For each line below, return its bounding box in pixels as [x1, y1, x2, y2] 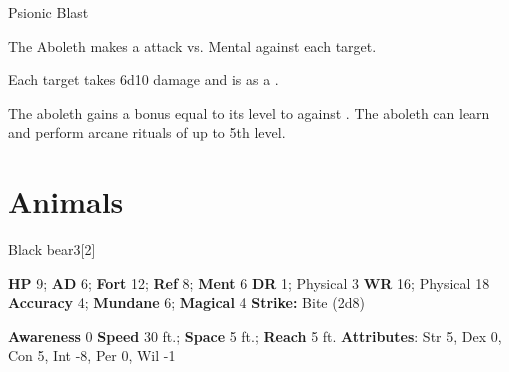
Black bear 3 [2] [8, 239, 96, 260]
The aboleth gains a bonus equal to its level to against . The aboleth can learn [8, 102, 490, 123]
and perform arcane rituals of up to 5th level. [8, 122, 286, 143]
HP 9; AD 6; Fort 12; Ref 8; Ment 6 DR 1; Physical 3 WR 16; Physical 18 [8, 272, 490, 293]
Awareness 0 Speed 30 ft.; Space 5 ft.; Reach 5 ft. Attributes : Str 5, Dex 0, [8, 325, 502, 346]
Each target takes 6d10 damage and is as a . [8, 69, 279, 90]
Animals [8, 181, 124, 222]
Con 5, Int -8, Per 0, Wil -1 [8, 345, 176, 366]
